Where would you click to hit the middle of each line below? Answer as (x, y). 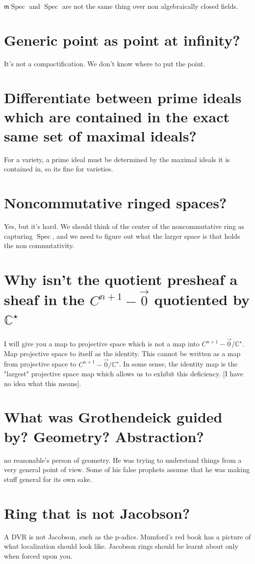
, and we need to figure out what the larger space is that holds (146, 236)
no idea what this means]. (43, 383)
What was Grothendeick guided (113, 417)
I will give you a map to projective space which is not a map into (102, 344)
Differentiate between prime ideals (123, 97)
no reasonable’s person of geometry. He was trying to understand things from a (123, 460)
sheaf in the (44, 299)
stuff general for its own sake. (48, 479)
